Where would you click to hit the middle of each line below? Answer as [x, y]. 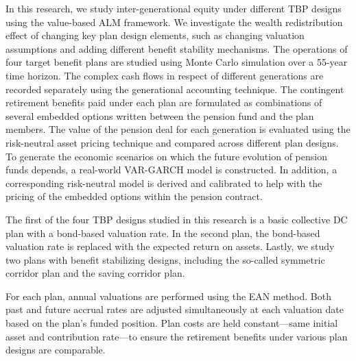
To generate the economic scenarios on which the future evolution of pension [166, 156]
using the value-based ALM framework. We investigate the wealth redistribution [174, 22]
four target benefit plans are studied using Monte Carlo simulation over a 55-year [177, 62]
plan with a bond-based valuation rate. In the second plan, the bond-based [163, 233]
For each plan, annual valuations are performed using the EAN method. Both [168, 296]
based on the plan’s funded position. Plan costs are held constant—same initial [172, 323]
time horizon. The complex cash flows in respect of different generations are [165, 75]
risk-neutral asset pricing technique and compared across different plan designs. [172, 142]
